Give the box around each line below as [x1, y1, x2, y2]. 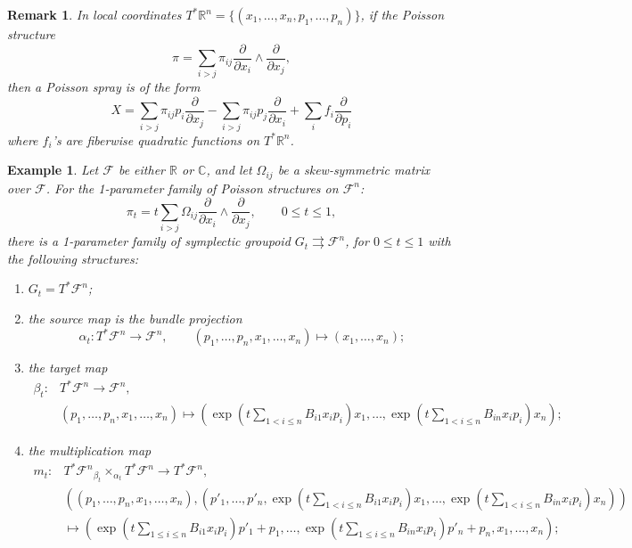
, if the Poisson [360, 5, 445, 23]
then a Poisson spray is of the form [7, 78, 201, 96]
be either [118, 160, 165, 179]
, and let [206, 160, 252, 179]
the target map [28, 358, 108, 377]
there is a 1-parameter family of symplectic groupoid [7, 232, 291, 250]
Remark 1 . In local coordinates [7, 5, 182, 23]
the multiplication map [28, 441, 152, 460]
